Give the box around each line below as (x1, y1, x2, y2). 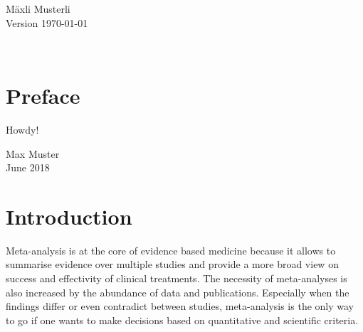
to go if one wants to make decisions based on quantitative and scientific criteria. (6, 312, 359, 327)
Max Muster (6, 146, 60, 161)
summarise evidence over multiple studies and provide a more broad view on (6, 257, 339, 272)
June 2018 (6, 160, 50, 175)
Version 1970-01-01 (6, 15, 88, 30)
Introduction (6, 201, 132, 230)
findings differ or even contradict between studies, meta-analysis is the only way (6, 299, 354, 314)
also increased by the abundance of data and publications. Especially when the (6, 284, 349, 299)
